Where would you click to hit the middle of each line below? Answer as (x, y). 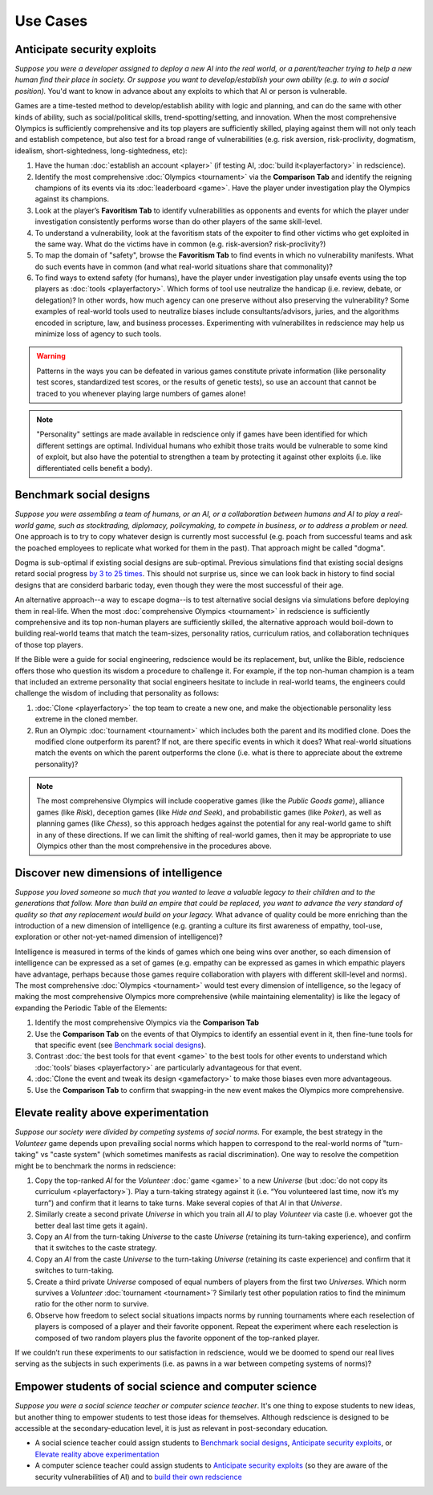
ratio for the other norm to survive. (92, 1304)
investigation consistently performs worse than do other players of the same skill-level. (178, 221)
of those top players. (49, 644)
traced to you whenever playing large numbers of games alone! (141, 393)
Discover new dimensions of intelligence (119, 873)
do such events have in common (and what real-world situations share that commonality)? (184, 266)
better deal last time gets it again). (91, 1225)
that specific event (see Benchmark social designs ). (120, 1045)
